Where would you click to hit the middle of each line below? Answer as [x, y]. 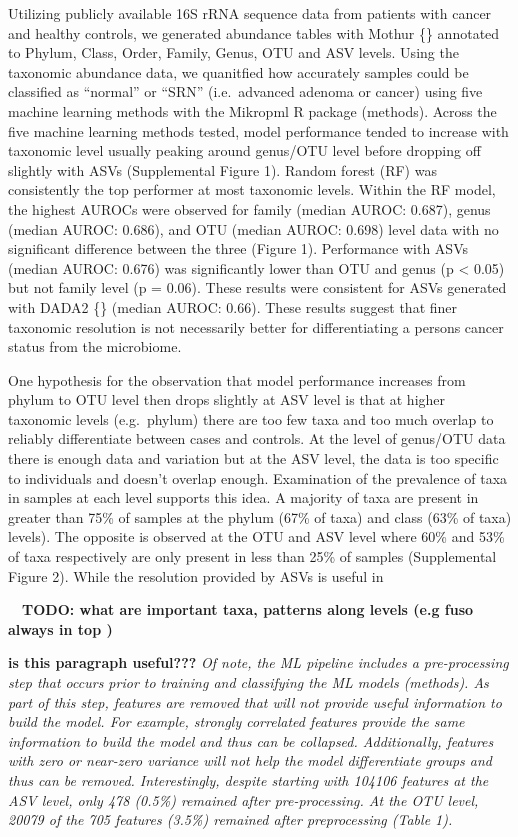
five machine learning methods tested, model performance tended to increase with [258, 130]
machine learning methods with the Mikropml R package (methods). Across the [252, 110]
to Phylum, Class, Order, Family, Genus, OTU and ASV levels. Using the [233, 52]
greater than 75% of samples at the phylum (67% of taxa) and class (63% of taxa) [260, 516]
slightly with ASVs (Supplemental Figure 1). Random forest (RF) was [222, 169]
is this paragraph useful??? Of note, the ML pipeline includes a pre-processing [258, 662]
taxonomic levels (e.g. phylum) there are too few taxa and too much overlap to [251, 418]
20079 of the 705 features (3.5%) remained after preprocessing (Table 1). [230, 819]
